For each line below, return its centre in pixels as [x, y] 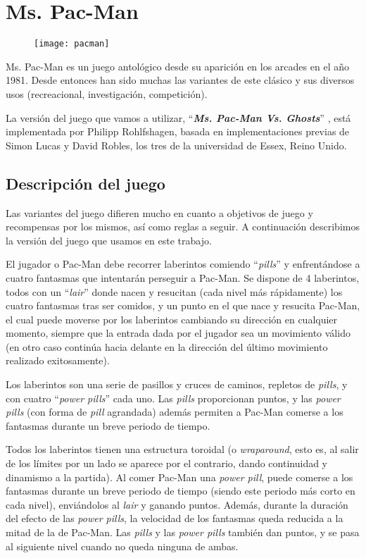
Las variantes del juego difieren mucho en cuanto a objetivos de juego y [159, 212]
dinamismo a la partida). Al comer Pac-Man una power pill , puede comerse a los [179, 477]
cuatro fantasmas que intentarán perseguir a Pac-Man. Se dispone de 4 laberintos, [183, 277]
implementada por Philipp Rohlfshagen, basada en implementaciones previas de [178, 131]
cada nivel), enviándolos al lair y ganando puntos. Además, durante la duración [177, 504]
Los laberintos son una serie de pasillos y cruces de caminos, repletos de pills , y [177, 384]
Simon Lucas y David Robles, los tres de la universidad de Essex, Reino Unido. [176, 145]
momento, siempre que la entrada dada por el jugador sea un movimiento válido [178, 333]
